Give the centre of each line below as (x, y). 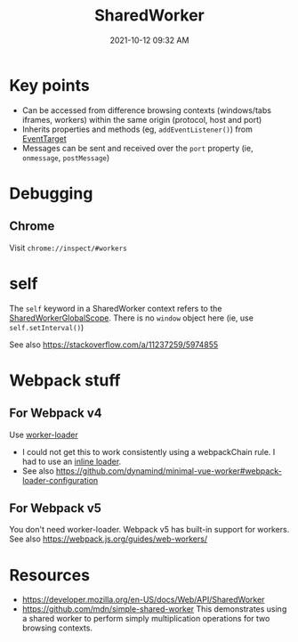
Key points (50, 85)
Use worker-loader (44, 435)
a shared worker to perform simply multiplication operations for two (146, 619)
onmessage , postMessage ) (66, 158)
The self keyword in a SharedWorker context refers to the (116, 308)
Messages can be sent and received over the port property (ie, (137, 148)
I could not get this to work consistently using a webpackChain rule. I (149, 451)
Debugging (51, 193)
